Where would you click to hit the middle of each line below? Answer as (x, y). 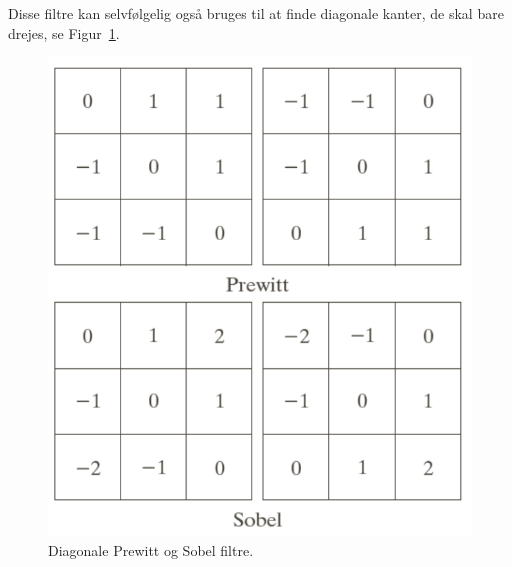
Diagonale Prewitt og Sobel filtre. (151, 549)
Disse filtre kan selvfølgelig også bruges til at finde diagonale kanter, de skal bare (256, 13)
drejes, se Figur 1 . (64, 32)
